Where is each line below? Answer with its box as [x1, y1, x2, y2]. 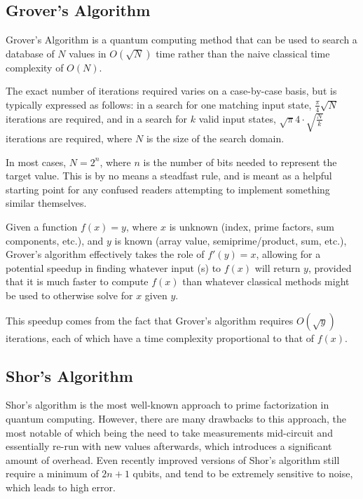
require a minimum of [6, 466, 99, 481]
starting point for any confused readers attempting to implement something [6, 182, 330, 196]
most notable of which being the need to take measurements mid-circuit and [6, 425, 333, 439]
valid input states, [198, 111, 276, 125]
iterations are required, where [6, 131, 132, 146]
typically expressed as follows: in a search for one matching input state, [6, 97, 312, 111]
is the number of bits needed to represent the [143, 154, 337, 169]
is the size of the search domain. [146, 131, 285, 146]
